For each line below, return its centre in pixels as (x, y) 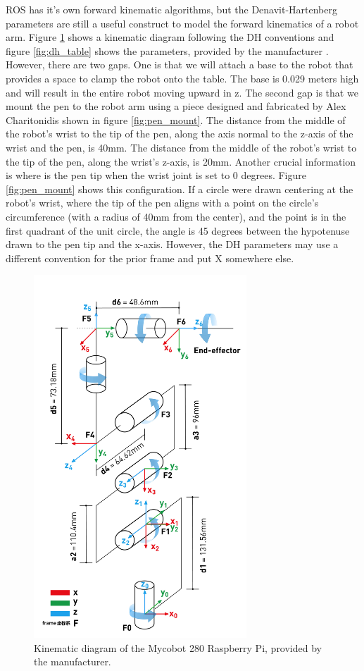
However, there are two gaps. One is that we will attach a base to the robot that (180, 64)
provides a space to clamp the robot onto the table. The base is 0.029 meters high (182, 78)
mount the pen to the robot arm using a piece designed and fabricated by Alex (176, 106)
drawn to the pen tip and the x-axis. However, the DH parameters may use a (172, 244)
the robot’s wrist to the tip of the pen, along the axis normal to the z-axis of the (180, 134)
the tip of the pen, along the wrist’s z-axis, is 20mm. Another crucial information (181, 161)
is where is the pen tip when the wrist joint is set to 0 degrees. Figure (156, 175)
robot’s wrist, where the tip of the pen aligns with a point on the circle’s (162, 203)
